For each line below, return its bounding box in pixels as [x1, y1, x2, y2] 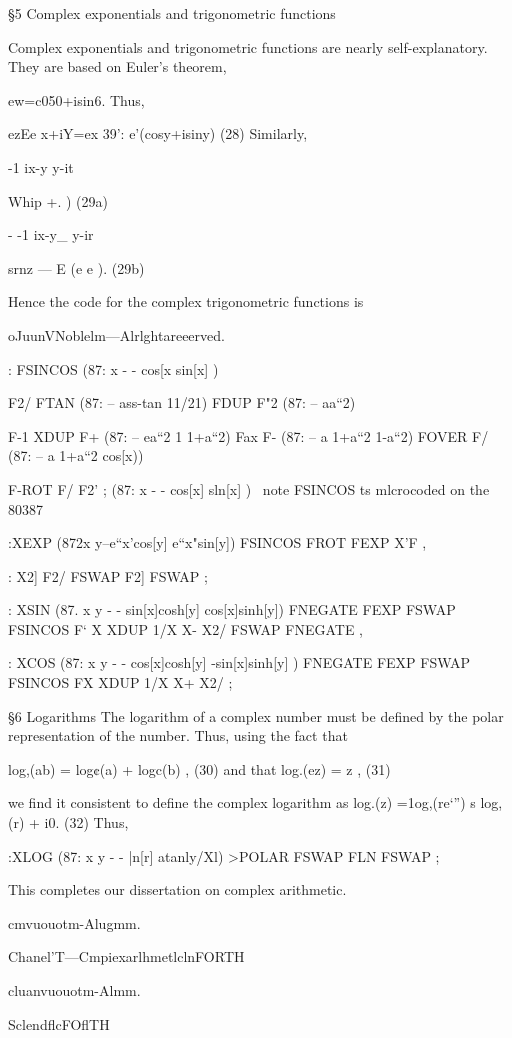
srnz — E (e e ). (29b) [8, 257, 145, 278]
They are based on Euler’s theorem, [8, 56, 227, 77]
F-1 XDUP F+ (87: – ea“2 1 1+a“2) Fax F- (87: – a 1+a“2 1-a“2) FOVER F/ [8, 425, 489, 446]
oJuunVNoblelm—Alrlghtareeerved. [8, 324, 225, 345]
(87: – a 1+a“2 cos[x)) [8, 445, 144, 466]
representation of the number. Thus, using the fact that [8, 725, 348, 746]
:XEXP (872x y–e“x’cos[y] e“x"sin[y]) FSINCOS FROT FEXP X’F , [8, 532, 427, 553]
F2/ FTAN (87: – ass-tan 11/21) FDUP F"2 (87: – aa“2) [8, 392, 356, 413]
